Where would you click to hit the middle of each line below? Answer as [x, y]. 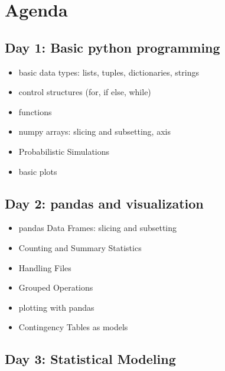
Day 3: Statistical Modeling [90, 359]
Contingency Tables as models [73, 327]
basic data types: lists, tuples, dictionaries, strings [109, 72]
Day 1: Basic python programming [112, 47]
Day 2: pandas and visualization [104, 203]
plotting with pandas [56, 307]
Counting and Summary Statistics [80, 247]
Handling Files [45, 267]
